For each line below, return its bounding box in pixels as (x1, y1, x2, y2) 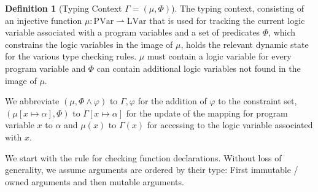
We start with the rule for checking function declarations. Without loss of (5, 151, 282, 164)
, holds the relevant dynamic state (180, 37, 309, 50)
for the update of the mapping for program (126, 106, 288, 119)
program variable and (5, 61, 86, 74)
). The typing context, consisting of (171, 2, 304, 14)
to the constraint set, (218, 94, 297, 107)
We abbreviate (5, 94, 60, 107)
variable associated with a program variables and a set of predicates (5, 26, 260, 39)
